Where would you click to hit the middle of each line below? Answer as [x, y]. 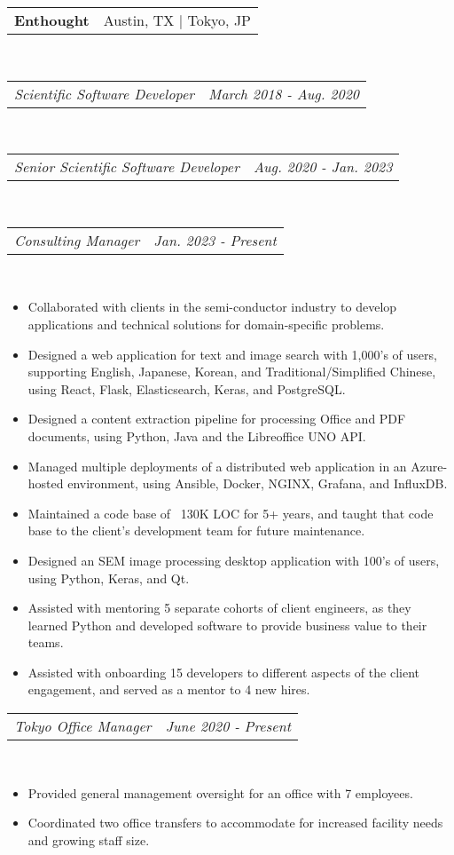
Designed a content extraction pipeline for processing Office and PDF [217, 419]
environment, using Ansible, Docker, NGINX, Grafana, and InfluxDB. [258, 483]
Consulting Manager [77, 240]
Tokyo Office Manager [83, 726]
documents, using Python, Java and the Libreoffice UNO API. [197, 435]
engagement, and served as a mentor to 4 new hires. [169, 689]
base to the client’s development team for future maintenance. [196, 530]
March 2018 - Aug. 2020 [284, 93]
